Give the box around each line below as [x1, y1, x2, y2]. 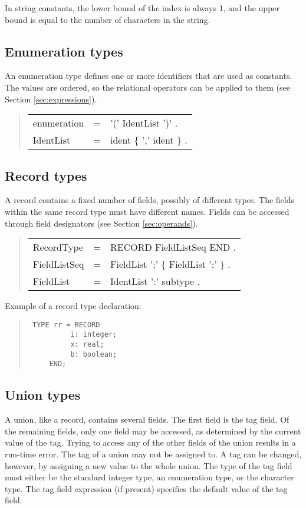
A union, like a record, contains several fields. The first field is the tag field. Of [5, 413, 289, 426]
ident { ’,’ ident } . [110, 133, 187, 147]
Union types [5, 386, 81, 404]
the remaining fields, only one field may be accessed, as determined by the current [5, 424, 301, 437]
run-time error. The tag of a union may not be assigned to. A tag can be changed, [5, 448, 302, 460]
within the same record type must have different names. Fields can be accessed [5, 205, 289, 217]
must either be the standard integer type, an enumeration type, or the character [5, 471, 294, 483]
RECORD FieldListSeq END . [110, 240, 236, 254]
